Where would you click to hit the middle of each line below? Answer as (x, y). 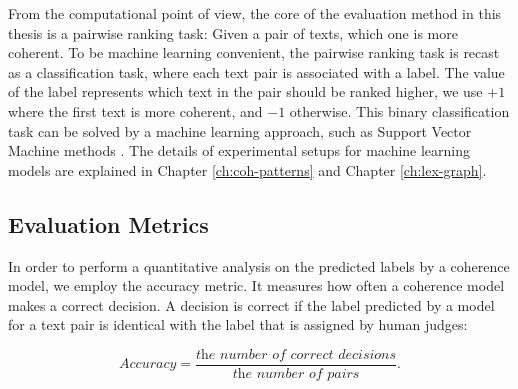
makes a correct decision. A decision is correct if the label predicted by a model (251, 304)
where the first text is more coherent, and (135, 110)
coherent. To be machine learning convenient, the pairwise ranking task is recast (254, 52)
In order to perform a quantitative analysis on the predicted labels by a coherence (259, 265)
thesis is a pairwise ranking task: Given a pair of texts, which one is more (233, 32)
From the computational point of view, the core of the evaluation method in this (255, 13)
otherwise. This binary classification (399, 110)
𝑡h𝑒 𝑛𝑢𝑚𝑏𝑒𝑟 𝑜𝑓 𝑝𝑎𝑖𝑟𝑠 (296, 373)
